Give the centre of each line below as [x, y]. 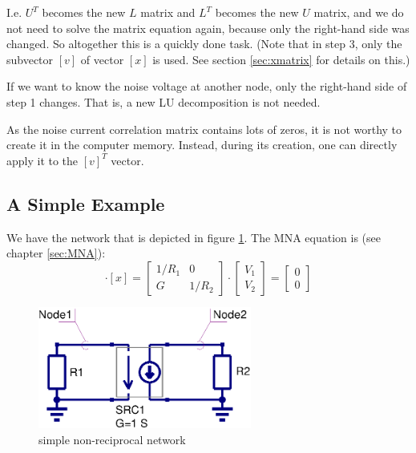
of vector [102, 59]
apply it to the [42, 160]
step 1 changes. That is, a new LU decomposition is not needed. [164, 101]
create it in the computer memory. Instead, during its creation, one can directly [202, 145]
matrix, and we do [359, 12]
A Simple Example [86, 203]
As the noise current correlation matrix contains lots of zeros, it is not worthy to [204, 129]
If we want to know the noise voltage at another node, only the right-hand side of [207, 86]
